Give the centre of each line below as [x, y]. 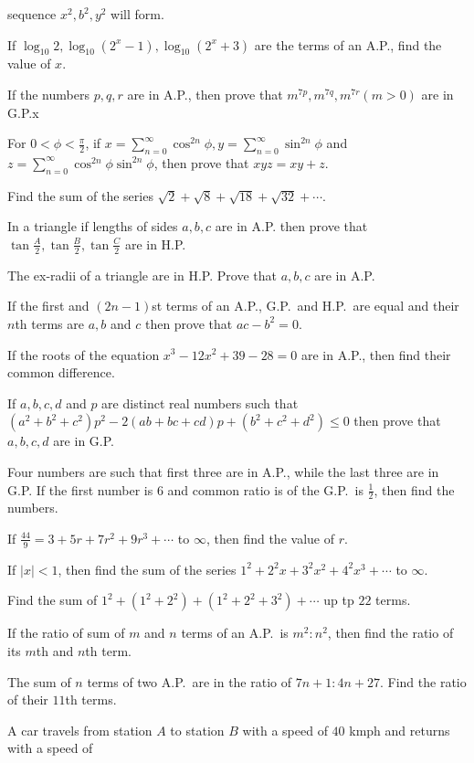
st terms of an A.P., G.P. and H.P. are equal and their [305, 306]
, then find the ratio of [390, 633]
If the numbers [48, 94]
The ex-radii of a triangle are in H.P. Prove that [142, 275]
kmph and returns [400, 730]
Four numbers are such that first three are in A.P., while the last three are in [223, 471]
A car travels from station [80, 730]
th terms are [49, 323]
